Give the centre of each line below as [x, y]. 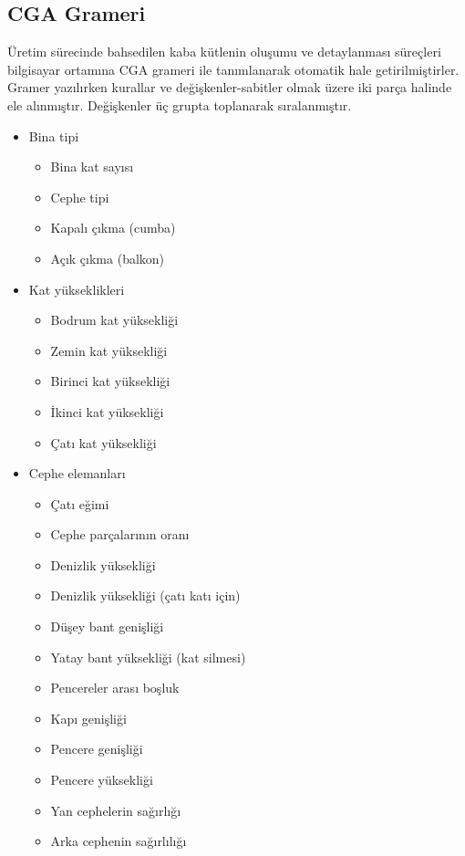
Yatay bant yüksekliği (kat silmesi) [148, 657]
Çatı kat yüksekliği [103, 442]
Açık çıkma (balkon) [108, 258]
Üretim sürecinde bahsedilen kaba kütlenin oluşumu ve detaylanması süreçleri [224, 52]
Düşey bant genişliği [107, 626]
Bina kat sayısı [92, 167]
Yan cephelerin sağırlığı [116, 810]
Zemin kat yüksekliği [109, 350]
